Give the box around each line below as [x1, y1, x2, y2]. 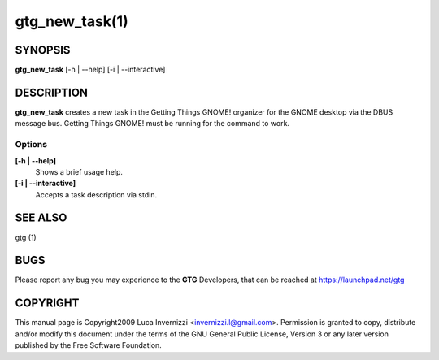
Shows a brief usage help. [35, 167, 124, 176]
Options [15, 139, 48, 150]
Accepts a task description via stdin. [35, 189, 158, 199]
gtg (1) [15, 232, 37, 242]
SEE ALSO [15, 211, 67, 225]
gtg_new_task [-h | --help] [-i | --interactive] [15, 65, 166, 75]
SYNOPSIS [15, 43, 71, 57]
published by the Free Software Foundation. [15, 340, 162, 350]
